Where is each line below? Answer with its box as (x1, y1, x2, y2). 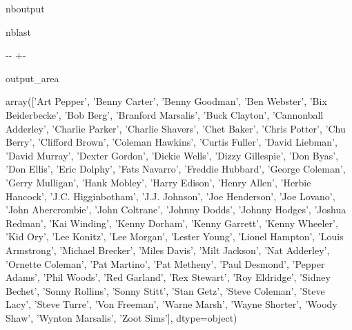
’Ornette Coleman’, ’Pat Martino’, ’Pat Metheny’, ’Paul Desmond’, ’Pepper (6, 256, 325, 271)
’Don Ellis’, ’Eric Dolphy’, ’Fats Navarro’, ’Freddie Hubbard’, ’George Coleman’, (6, 162, 346, 176)
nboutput (6, 1, 45, 15)
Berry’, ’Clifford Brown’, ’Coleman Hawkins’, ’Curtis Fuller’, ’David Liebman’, (6, 135, 338, 149)
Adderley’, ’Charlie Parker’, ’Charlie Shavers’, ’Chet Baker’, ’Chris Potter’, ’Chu (6, 121, 346, 135)
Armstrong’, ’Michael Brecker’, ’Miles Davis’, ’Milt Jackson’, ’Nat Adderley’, (6, 242, 330, 257)
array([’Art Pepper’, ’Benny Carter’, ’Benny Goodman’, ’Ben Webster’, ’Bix (6, 94, 327, 108)
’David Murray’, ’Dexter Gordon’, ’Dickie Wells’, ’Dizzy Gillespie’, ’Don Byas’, (6, 148, 339, 162)
